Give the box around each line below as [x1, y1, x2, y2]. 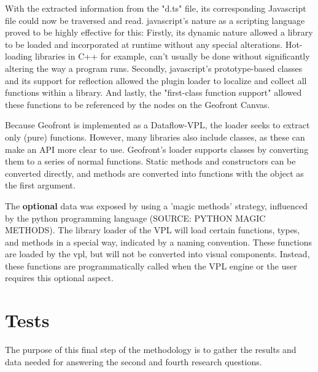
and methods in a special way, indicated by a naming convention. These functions [5, 235, 312, 248]
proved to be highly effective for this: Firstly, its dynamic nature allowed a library [5, 26, 313, 39]
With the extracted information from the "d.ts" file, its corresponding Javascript [5, 2, 306, 14]
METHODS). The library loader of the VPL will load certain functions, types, [5, 223, 300, 236]
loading [5, 50, 33, 63]
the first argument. [5, 179, 76, 192]
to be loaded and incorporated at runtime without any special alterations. [5, 37, 283, 50]
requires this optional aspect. [5, 271, 114, 284]
